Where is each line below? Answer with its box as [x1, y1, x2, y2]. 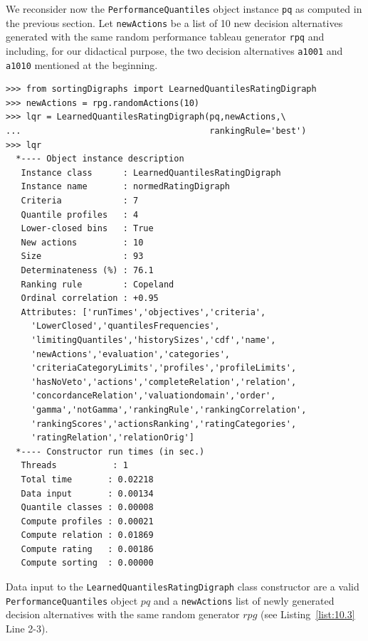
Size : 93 [21, 251, 144, 262]
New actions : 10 [21, 237, 144, 248]
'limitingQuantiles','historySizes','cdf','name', [31, 334, 276, 345]
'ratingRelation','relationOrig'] [31, 433, 194, 443]
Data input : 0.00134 [21, 488, 154, 499]
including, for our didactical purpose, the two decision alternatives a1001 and [6, 43, 343, 58]
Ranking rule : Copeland [21, 279, 174, 290]
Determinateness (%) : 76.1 [21, 265, 154, 275]
